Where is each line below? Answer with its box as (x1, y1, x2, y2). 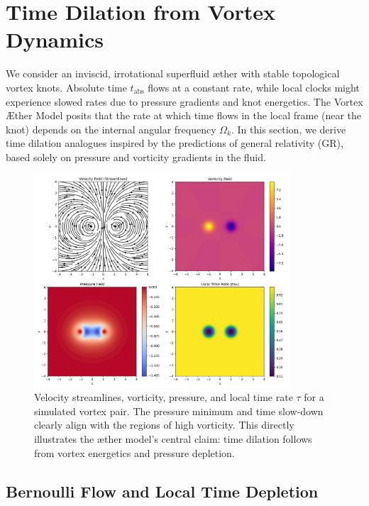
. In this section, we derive (231, 121, 346, 136)
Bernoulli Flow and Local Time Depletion (6, 480, 319, 502)
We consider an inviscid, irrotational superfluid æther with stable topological (6, 66, 340, 81)
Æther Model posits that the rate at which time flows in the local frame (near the (6, 108, 362, 123)
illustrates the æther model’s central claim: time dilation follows (34, 431, 312, 446)
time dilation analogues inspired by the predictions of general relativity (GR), (6, 136, 343, 150)
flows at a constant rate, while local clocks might (148, 79, 360, 94)
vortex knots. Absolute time (6, 79, 127, 94)
